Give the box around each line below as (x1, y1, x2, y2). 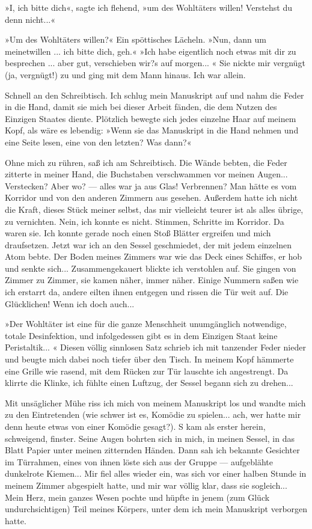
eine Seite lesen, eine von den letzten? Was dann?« (5, 135, 192, 148)
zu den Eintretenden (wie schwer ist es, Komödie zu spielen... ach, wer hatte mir (5, 408, 301, 421)
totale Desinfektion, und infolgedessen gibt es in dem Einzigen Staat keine (5, 329, 278, 341)
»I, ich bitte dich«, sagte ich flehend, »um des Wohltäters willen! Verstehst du (5, 1, 293, 13)
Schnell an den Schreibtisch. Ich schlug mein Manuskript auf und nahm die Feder (5, 88, 304, 101)
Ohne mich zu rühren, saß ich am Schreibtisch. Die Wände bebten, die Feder (5, 156, 287, 168)
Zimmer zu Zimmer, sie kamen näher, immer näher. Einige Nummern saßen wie (5, 274, 299, 286)
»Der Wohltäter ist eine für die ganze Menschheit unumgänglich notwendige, (5, 317, 287, 330)
